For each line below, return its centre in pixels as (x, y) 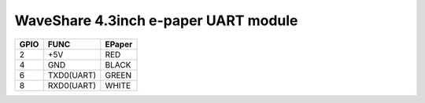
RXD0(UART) (72, 85)
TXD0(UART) (72, 75)
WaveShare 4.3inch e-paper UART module (156, 20)
